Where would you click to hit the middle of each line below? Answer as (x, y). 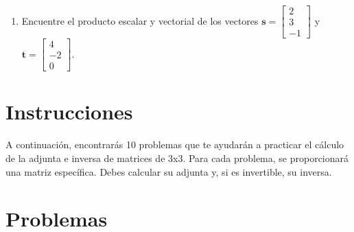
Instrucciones (69, 112)
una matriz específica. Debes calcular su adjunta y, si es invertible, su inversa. (169, 171)
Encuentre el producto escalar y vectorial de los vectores (140, 20)
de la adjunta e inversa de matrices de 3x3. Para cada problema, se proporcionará (177, 158)
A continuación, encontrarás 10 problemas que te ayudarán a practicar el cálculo (175, 144)
